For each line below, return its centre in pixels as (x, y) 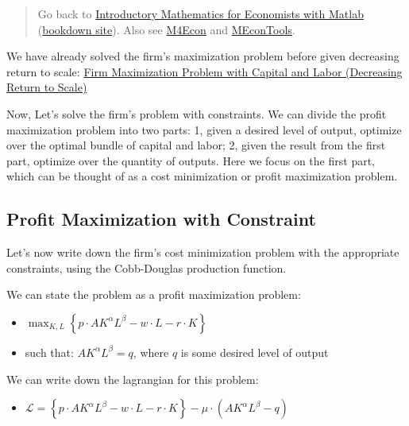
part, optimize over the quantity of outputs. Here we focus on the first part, (191, 160)
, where (151, 352)
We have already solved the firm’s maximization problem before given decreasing (203, 56)
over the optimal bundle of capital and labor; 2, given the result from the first (196, 145)
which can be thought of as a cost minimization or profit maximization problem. (202, 176)
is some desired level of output (255, 352)
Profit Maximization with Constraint (161, 219)
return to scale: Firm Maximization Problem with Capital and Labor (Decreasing (204, 71)
